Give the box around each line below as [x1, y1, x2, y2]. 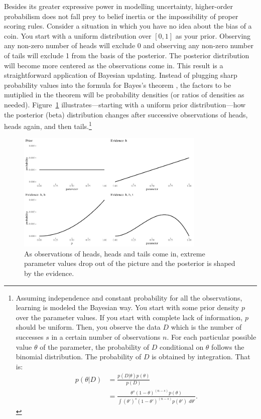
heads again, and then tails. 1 [4, 119, 92, 131]
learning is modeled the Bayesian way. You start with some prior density [16, 302, 239, 313]
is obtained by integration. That [152, 351, 250, 362]
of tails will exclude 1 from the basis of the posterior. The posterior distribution [4, 50, 249, 60]
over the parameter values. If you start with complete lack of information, [16, 312, 243, 322]
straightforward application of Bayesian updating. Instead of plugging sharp [4, 70, 237, 80]
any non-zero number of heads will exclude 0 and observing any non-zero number [4, 40, 253, 51]
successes [16, 331, 44, 342]
